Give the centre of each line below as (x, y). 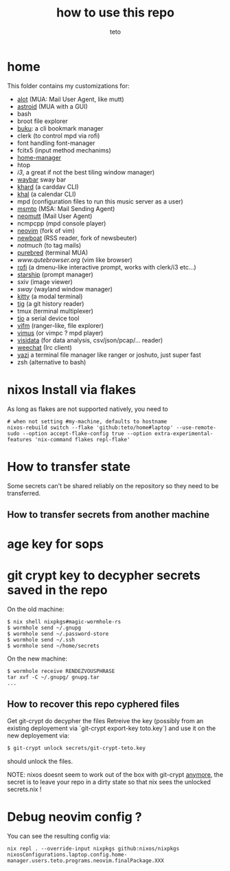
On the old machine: (36, 609)
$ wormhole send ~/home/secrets (53, 646)
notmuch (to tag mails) (49, 245)
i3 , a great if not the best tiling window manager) (86, 172)
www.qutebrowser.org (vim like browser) (74, 260)
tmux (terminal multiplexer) (55, 311)
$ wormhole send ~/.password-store (58, 634)
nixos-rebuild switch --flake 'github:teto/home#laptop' (90, 428)
